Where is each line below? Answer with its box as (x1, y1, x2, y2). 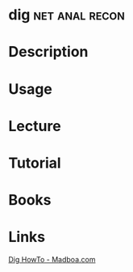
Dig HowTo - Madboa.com (8, 255, 96, 265)
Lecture (8, 117, 62, 135)
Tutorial (8, 154, 62, 172)
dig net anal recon (8, 6, 125, 24)
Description (8, 43, 89, 62)
